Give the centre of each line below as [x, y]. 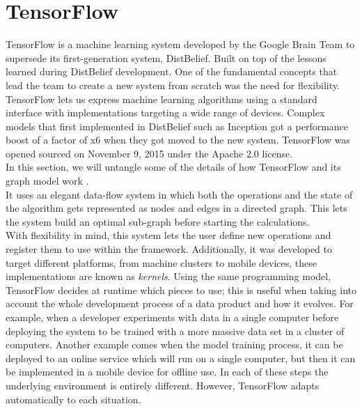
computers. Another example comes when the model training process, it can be [174, 344]
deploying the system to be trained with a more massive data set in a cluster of [175, 331]
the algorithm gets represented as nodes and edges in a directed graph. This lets [176, 208]
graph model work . [47, 181]
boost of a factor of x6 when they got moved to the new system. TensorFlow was [178, 140]
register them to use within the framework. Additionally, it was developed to [169, 249]
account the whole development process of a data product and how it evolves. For [180, 303]
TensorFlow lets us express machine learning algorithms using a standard [162, 99]
